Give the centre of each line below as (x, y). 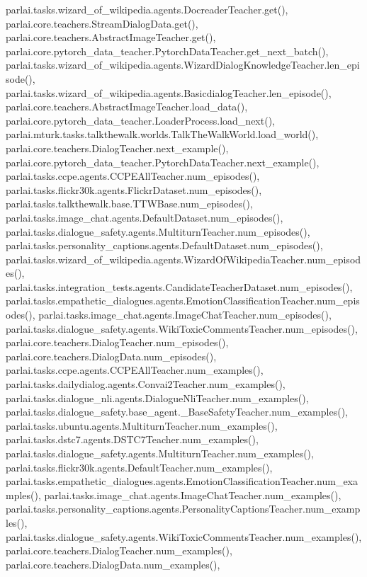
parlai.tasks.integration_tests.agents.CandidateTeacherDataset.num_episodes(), (179, 286)
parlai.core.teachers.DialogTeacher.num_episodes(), (117, 342)
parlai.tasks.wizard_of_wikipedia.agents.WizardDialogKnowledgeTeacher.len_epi (183, 65)
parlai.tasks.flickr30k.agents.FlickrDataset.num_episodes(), (134, 189)
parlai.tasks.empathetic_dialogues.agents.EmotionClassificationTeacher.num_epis (183, 301)
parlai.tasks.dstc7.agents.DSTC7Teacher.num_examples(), (132, 439)
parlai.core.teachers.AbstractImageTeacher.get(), (111, 37)
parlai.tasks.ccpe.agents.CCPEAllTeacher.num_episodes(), (133, 176)
